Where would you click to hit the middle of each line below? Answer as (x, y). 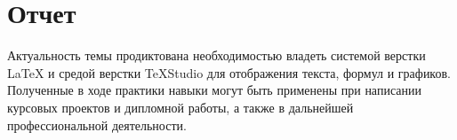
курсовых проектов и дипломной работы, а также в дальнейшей (180, 107)
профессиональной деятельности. (97, 124)
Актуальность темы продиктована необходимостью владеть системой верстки (216, 55)
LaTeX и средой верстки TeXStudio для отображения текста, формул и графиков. (229, 72)
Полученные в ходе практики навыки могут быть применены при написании (214, 90)
